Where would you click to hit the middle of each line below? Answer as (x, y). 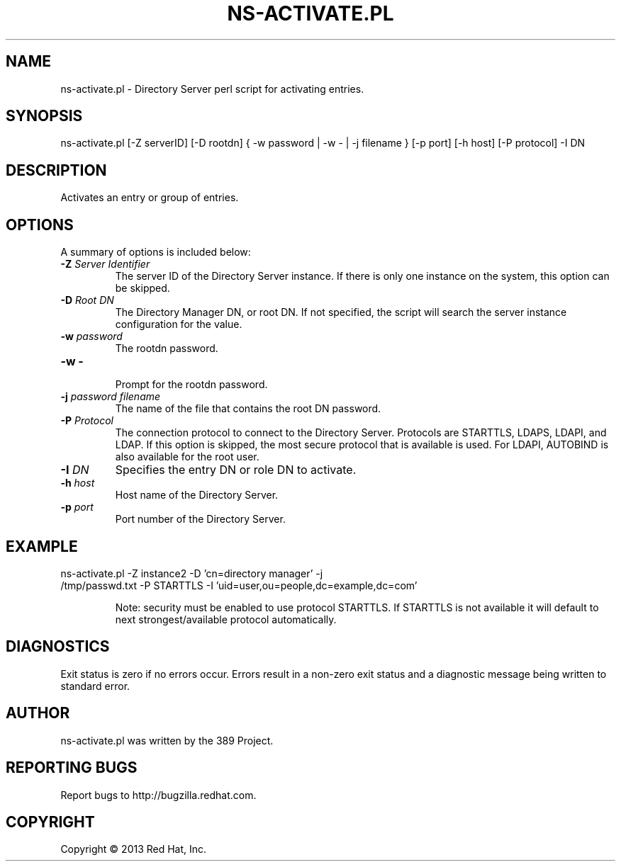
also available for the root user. (187, 457)
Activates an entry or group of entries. (150, 198)
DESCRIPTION (56, 170)
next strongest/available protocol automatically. (226, 619)
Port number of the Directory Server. (200, 519)
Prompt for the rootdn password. (191, 385)
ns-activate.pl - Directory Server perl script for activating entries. (212, 89)
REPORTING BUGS (72, 768)
